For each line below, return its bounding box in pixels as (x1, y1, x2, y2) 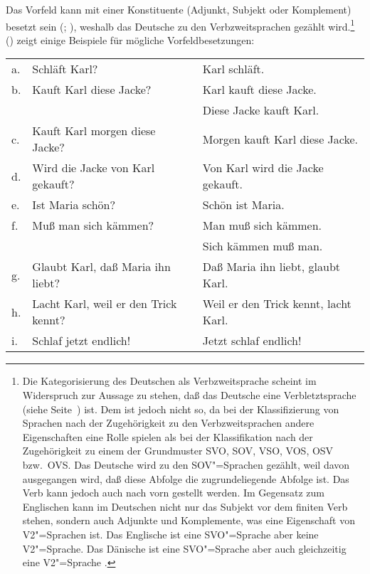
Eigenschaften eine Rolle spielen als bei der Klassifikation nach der (22, 429, 313, 444)
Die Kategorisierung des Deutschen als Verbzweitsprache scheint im (22, 373, 317, 388)
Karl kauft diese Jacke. (202, 81, 317, 98)
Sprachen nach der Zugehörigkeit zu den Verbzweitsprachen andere (22, 415, 314, 430)
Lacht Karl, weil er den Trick (32, 295, 177, 312)
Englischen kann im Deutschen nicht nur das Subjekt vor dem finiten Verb (22, 499, 348, 514)
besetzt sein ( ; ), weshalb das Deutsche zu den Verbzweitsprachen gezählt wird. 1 (6, 16, 355, 33)
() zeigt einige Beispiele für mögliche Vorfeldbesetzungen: (6, 32, 255, 47)
